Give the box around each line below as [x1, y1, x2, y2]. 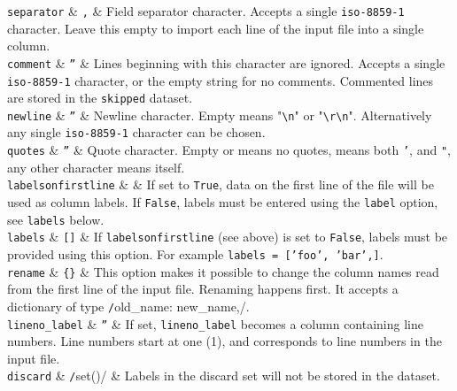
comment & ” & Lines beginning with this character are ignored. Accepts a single [7, 53, 445, 72]
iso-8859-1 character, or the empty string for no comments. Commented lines [7, 71, 434, 89]
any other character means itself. [7, 157, 185, 176]
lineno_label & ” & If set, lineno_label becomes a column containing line [7, 314, 423, 333]
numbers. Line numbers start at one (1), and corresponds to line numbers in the [7, 332, 442, 350]
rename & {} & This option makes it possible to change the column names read [7, 262, 439, 280]
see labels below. [7, 210, 105, 228]
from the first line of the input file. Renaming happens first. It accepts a [7, 280, 399, 298]
